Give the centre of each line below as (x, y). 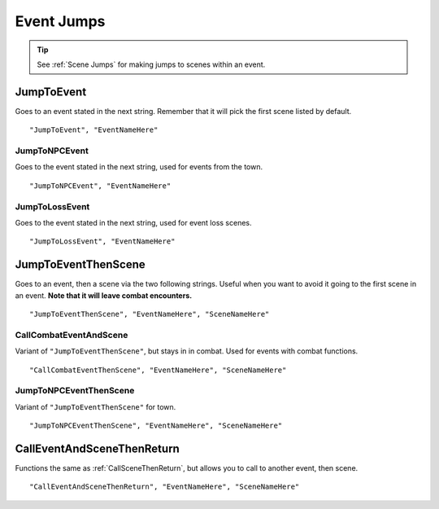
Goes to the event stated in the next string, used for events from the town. (139, 167)
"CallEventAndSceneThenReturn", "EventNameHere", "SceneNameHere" (165, 487)
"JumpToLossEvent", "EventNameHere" (102, 241)
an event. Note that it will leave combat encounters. (104, 295)
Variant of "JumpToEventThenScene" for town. (96, 406)
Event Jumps (60, 21)
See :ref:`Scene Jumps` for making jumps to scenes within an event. (151, 64)
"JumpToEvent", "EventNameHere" (94, 130)
